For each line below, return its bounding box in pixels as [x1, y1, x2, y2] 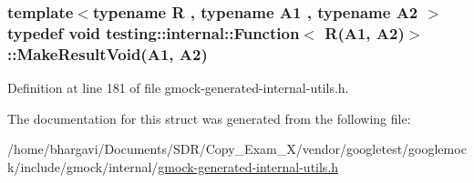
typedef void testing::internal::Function [7, 21, 300, 44]
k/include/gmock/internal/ [7, 157, 159, 176]
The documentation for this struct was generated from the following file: [7, 108, 411, 127]
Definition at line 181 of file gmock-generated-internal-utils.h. [7, 78, 349, 97]
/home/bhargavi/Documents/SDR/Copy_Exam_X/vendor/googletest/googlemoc [7, 139, 467, 158]
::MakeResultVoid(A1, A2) [7, 42, 208, 65]
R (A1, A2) [325, 21, 405, 44]
